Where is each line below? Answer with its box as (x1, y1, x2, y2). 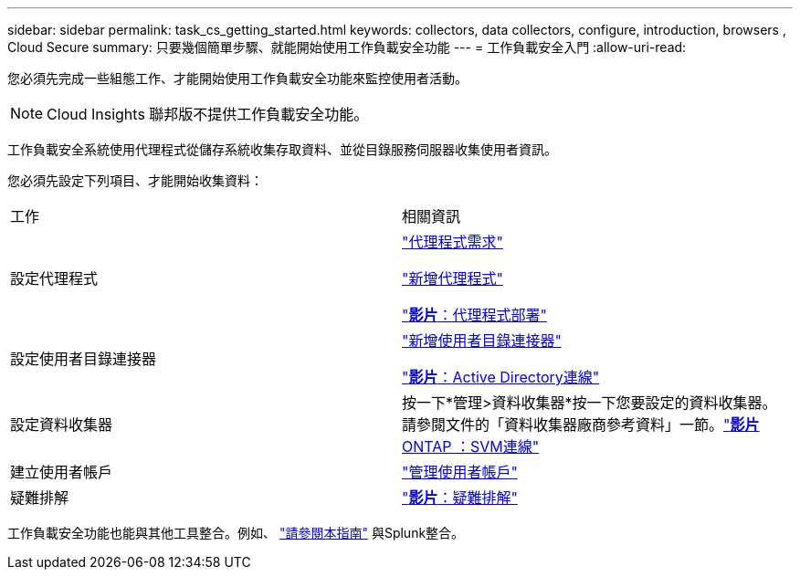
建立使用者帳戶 (10, 463, 113, 481)
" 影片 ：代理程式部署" (402, 306, 547, 324)
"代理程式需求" (402, 233, 503, 251)
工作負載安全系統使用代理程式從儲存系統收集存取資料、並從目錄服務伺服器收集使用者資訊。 (7, 142, 557, 157)
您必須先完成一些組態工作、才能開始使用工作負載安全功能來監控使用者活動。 (7, 70, 468, 86)
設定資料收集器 (10, 415, 113, 434)
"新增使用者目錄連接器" (402, 331, 562, 350)
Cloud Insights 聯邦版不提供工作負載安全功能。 (47, 105, 369, 123)
